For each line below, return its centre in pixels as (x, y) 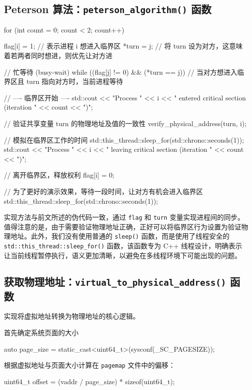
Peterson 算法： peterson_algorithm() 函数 (108, 9)
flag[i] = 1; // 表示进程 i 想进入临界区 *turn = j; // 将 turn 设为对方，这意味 (123, 46)
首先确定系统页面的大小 (41, 333)
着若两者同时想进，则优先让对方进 (58, 55)
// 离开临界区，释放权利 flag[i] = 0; (59, 175)
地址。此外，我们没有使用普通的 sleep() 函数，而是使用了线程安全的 (120, 236)
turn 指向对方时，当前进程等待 (75, 81)
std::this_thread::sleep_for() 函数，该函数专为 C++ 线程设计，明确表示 (123, 245)
